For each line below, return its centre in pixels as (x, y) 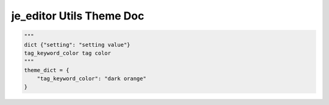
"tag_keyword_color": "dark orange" (91, 79)
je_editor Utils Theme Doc (78, 16)
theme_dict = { (47, 70)
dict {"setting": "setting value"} (77, 45)
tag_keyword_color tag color (68, 53)
